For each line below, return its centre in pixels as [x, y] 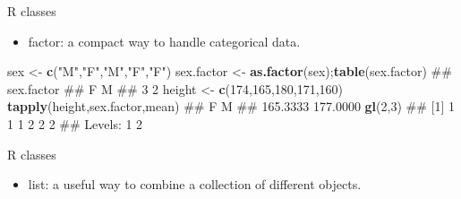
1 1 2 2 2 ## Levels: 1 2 [75, 123]
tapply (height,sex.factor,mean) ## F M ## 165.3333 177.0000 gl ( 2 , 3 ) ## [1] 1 [231, 106]
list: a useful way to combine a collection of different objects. [195, 184]
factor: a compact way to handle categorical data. [164, 41]
